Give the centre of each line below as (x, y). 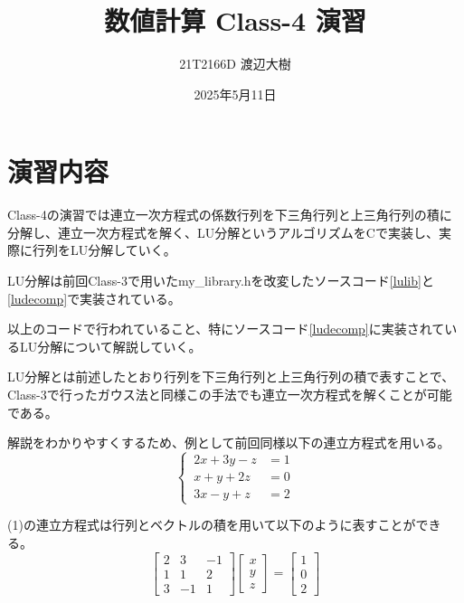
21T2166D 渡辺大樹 (235, 64)
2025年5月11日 (235, 94)
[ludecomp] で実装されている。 (94, 298)
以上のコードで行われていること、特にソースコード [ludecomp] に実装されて (226, 329)
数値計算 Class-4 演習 (235, 20)
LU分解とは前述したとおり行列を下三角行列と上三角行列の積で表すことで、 (231, 377)
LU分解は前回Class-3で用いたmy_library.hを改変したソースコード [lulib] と (221, 281)
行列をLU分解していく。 (104, 250)
